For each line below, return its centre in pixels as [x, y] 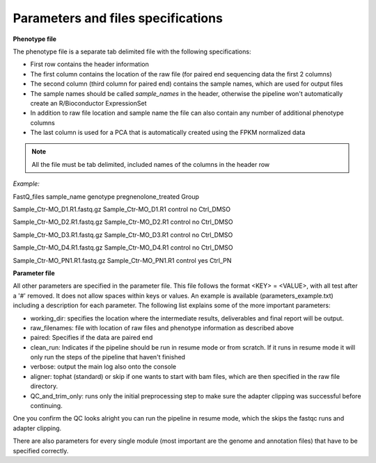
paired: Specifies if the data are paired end [92, 338]
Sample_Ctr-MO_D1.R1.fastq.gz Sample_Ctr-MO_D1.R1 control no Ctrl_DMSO [122, 209]
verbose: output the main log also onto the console [103, 367]
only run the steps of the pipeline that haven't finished [108, 357]
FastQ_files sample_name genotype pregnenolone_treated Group [106, 196]
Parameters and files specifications [118, 18]
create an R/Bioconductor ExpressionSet [88, 103]
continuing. [46, 406]
